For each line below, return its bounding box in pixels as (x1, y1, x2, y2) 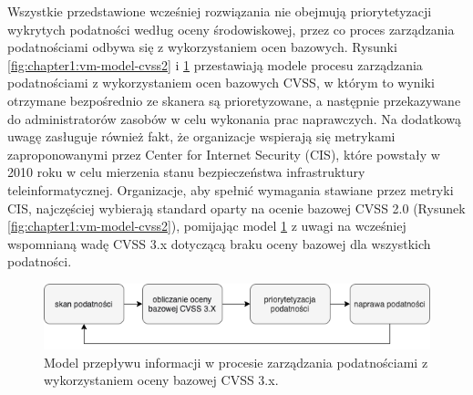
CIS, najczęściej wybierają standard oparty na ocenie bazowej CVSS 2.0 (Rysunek (7, 198, 466, 217)
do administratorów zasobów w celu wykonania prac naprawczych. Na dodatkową (7, 109, 462, 128)
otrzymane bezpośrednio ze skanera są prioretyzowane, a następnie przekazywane (7, 90, 461, 109)
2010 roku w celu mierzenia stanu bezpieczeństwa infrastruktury (7, 162, 365, 182)
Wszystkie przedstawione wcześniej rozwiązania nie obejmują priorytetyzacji (7, 2, 432, 20)
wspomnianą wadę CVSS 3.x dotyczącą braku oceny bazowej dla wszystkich (7, 234, 431, 253)
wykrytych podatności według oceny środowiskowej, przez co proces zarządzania (7, 19, 455, 38)
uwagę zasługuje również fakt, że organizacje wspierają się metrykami (7, 127, 396, 146)
